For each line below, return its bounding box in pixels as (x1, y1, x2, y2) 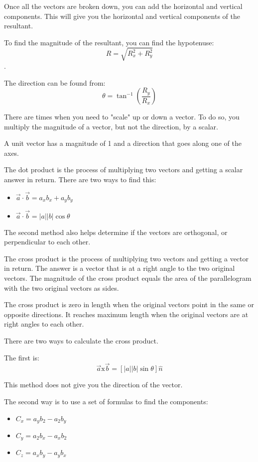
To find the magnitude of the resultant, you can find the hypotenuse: (4, 37, 214, 47)
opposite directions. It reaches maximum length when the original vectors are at (4, 309, 249, 319)
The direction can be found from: (4, 77, 106, 88)
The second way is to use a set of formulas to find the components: (4, 396, 208, 406)
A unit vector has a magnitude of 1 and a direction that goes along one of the (4, 138, 242, 148)
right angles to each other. (4, 319, 84, 329)
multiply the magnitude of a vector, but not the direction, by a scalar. (4, 121, 218, 131)
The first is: (4, 352, 39, 362)
